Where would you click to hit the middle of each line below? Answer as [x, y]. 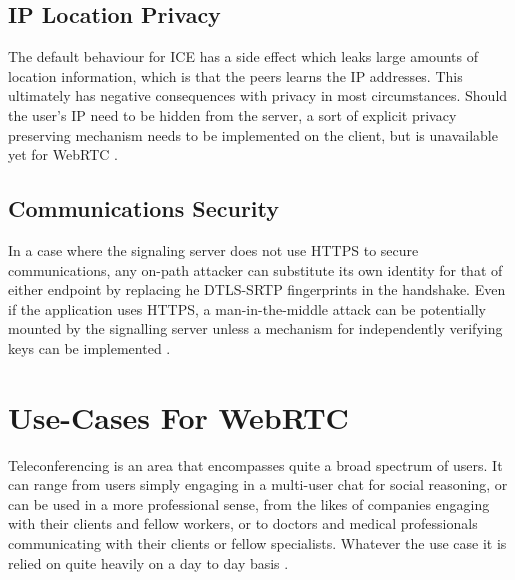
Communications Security [144, 208]
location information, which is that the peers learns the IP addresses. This [235, 75]
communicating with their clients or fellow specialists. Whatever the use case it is [257, 543]
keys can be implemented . [89, 347]
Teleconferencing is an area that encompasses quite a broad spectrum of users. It [255, 464]
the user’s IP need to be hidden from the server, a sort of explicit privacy [232, 114]
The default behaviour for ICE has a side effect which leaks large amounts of [243, 56]
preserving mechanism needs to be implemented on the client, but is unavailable [253, 134]
